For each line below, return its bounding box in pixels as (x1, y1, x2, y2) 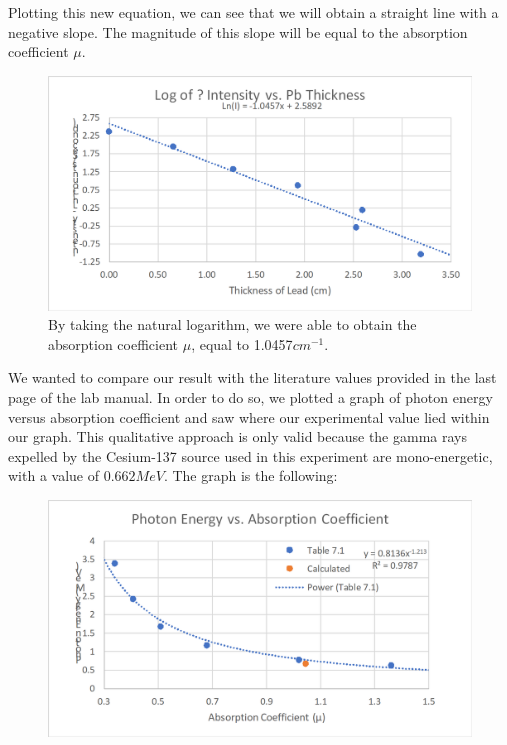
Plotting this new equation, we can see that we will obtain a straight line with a (8, 2, 499, 22)
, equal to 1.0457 (191, 333, 293, 354)
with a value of (8, 465, 99, 486)
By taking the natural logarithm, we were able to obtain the (48, 314, 417, 335)
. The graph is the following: (163, 465, 338, 486)
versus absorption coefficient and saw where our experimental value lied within (8, 406, 490, 427)
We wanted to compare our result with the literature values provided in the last (8, 367, 497, 388)
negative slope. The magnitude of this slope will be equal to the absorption (8, 21, 468, 42)
